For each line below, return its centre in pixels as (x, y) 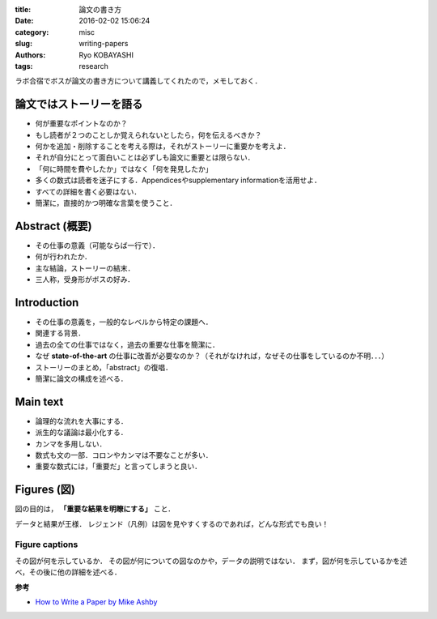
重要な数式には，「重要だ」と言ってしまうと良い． (119, 467)
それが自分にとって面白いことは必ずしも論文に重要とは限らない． (145, 157)
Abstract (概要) (53, 226)
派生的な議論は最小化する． (81, 433)
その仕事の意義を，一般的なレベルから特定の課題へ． (124, 322)
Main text (39, 401)
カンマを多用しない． (71, 444)
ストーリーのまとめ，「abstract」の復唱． (104, 367)
